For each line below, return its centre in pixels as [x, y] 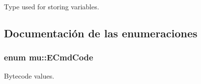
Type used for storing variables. [52, 6]
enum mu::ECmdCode [49, 57]
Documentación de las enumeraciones [101, 33]
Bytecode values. [29, 75]
